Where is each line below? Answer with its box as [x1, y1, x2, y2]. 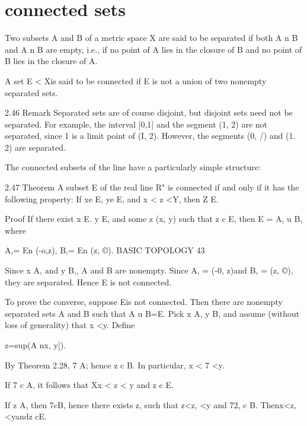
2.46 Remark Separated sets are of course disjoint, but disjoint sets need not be [5, 106, 293, 119]
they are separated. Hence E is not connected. [5, 275, 172, 288]
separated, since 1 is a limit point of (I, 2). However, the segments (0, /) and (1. [5, 129, 296, 142]
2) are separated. [5, 141, 66, 153]
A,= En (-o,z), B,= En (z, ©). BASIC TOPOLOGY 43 [5, 244, 205, 256]
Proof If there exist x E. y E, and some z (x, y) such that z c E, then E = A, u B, [5, 212, 303, 225]
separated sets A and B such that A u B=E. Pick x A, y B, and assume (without [5, 307, 300, 319]
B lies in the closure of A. [5, 55, 98, 67]
